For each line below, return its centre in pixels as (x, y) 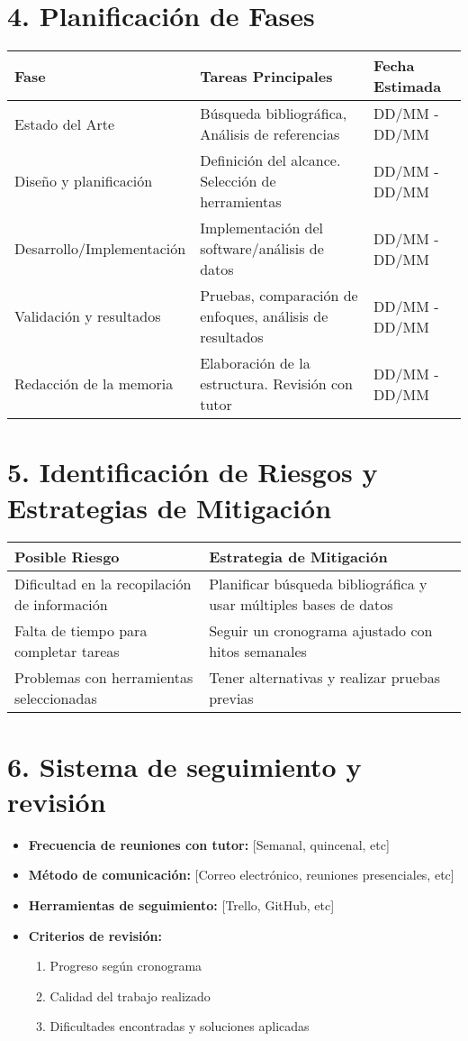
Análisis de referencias (270, 134)
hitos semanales (258, 652)
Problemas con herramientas (104, 678)
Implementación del (262, 228)
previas (231, 699)
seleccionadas (56, 699)
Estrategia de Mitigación (298, 557)
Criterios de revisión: (95, 935)
